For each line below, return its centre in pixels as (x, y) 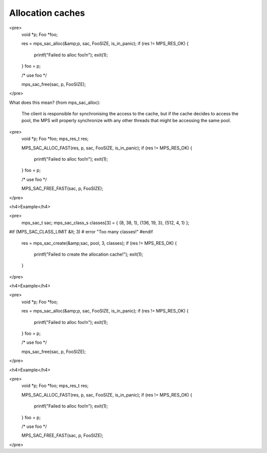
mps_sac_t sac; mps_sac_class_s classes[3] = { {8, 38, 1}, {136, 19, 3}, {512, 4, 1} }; (106, 223)
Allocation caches (47, 13)
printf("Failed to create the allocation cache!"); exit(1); (89, 254)
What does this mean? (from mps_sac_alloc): (55, 102)
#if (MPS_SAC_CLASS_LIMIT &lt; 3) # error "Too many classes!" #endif (81, 232)
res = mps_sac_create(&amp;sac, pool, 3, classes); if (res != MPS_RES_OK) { (99, 243)
